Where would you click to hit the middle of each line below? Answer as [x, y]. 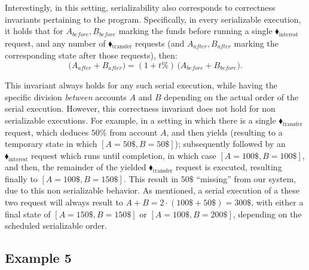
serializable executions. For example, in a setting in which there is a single [140, 120]
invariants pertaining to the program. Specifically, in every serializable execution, [153, 19]
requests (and [160, 43]
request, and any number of [55, 43]
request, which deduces [47, 132]
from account [134, 132]
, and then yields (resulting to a [224, 132]
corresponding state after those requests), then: [91, 55]
